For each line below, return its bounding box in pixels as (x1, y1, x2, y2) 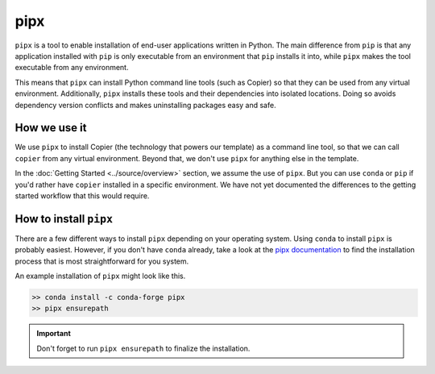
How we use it (14, 121, 87, 135)
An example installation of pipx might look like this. (14, 271, 186, 281)
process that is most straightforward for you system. (14, 256, 189, 266)
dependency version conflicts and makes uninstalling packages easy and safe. (14, 100, 277, 110)
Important (36, 329, 72, 339)
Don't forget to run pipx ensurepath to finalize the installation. (36, 343, 251, 353)
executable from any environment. (14, 63, 129, 73)
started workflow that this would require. (14, 190, 150, 201)
